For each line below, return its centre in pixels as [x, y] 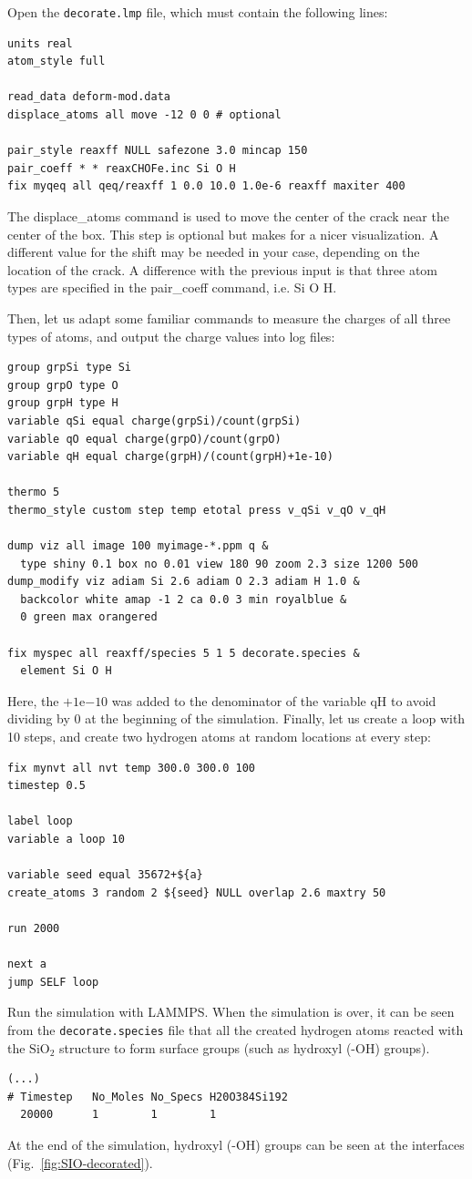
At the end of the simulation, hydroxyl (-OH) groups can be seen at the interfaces [236, 1144]
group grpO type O [63, 385]
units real [40, 43]
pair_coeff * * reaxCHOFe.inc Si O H [122, 168]
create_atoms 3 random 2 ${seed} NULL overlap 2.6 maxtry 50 [197, 892]
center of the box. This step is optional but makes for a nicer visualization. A [223, 234]
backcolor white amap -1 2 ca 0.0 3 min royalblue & [184, 599]
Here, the [33, 700]
